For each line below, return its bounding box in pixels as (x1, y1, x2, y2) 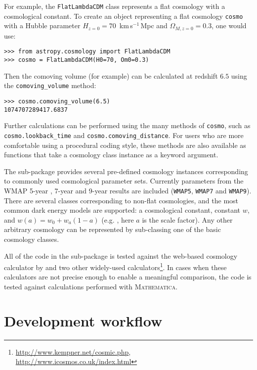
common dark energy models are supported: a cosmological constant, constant (4, 205, 241, 215)
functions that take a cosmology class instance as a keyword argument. (4, 149, 218, 160)
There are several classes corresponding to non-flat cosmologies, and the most (4, 195, 239, 205)
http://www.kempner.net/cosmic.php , (15, 346, 131, 357)
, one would (212, 20, 247, 31)
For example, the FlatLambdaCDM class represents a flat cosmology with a (4, 1, 225, 11)
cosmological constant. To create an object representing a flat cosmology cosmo (4, 10, 243, 21)
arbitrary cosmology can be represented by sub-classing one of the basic (4, 224, 221, 234)
